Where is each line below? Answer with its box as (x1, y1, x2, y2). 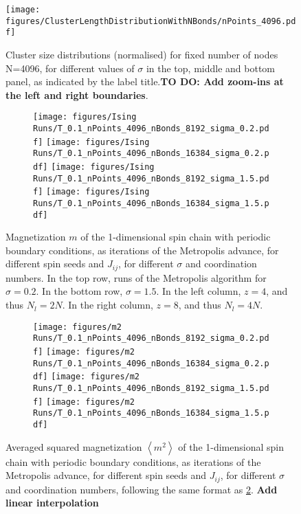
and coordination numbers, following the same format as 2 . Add (5, 482, 278, 496)
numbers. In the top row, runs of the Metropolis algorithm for (5, 270, 267, 284)
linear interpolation (5, 495, 99, 510)
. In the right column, (62, 298, 153, 312)
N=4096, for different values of (5, 60, 135, 75)
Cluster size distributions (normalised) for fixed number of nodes (5, 47, 278, 61)
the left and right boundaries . (5, 87, 148, 102)
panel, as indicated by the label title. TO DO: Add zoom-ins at (5, 74, 284, 89)
